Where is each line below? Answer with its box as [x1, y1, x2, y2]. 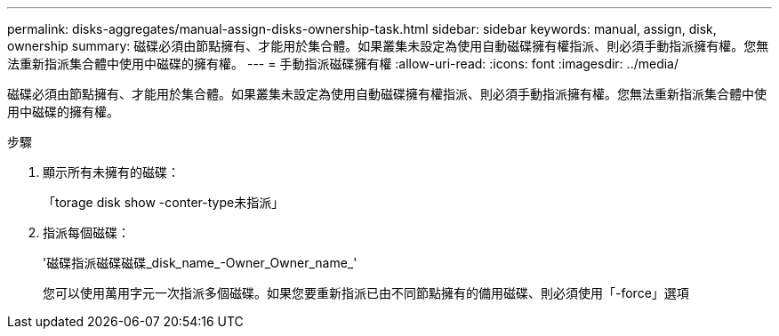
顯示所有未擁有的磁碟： [43, 164, 180, 180]
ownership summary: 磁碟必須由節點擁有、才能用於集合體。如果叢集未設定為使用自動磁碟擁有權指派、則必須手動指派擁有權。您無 [7, 38, 769, 53]
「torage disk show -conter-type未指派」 [43, 195, 285, 210]
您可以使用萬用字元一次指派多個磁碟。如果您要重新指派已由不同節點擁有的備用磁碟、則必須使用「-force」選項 [43, 285, 689, 300]
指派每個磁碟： [43, 225, 130, 240]
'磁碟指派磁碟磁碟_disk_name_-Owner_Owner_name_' [43, 255, 357, 270]
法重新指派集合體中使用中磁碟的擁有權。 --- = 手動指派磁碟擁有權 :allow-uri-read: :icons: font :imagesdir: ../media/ [7, 56, 679, 71]
